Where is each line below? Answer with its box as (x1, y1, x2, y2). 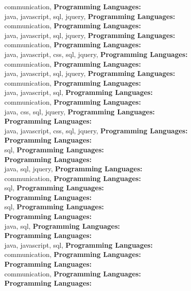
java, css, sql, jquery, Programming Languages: (4, 106, 155, 116)
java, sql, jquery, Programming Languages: (4, 164, 142, 174)
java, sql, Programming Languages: (4, 220, 120, 231)
